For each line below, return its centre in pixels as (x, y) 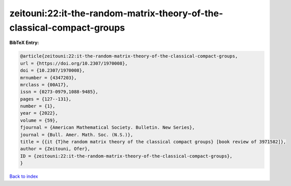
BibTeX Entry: (24, 43)
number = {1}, (38, 106)
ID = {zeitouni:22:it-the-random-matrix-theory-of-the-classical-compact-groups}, (126, 156)
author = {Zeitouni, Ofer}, (55, 149)
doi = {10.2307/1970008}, (52, 71)
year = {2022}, (39, 113)
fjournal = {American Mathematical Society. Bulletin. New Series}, (108, 128)
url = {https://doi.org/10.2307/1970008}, (74, 63)
